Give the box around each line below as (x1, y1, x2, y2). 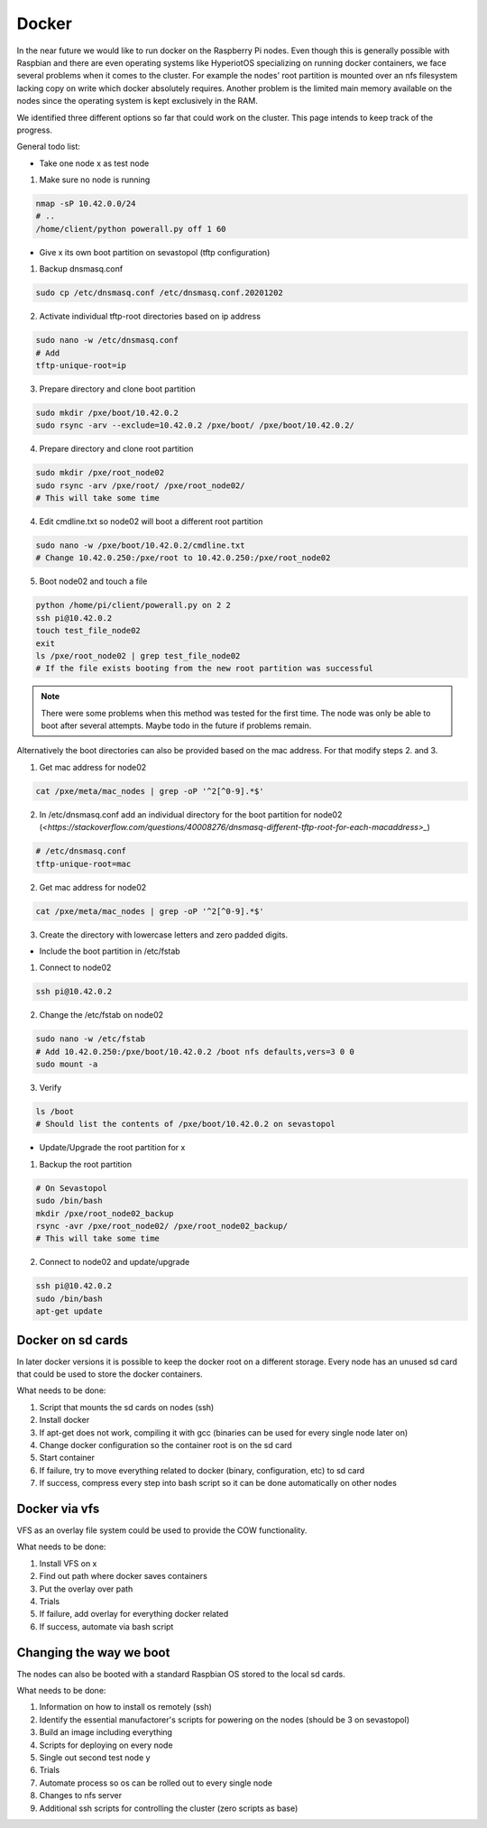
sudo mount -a (35, 1059, 98, 1069)
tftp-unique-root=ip (35, 360, 126, 370)
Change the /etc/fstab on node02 (39, 1010, 164, 1020)
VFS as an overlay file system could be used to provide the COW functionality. (16, 1525, 308, 1536)
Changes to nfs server (39, 1790, 123, 1801)
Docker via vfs (16, 1500, 100, 1516)
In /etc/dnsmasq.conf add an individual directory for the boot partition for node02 (39, 808, 343, 820)
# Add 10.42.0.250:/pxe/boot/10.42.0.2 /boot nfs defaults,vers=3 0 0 (35, 1047, 355, 1057)
